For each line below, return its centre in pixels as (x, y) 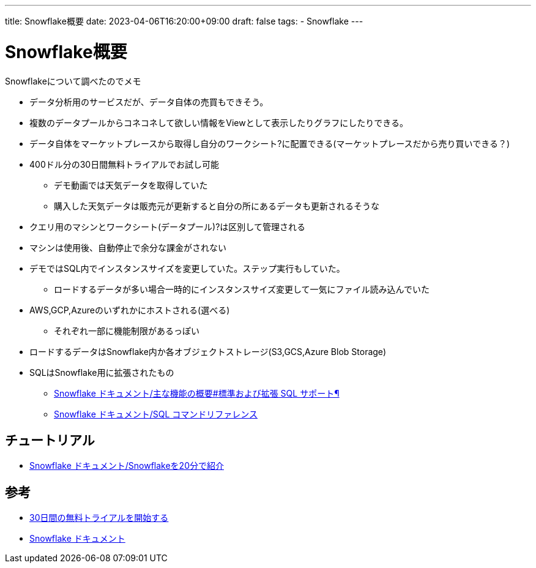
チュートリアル (50, 440)
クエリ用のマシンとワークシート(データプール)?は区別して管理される (167, 226)
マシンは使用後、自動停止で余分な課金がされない (128, 247)
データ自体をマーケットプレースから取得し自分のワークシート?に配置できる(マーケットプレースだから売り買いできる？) (270, 143)
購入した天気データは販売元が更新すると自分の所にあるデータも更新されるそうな (217, 206)
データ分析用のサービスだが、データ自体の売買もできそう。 (149, 102)
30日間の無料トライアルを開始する (99, 518)
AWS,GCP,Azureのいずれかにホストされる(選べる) (130, 310)
